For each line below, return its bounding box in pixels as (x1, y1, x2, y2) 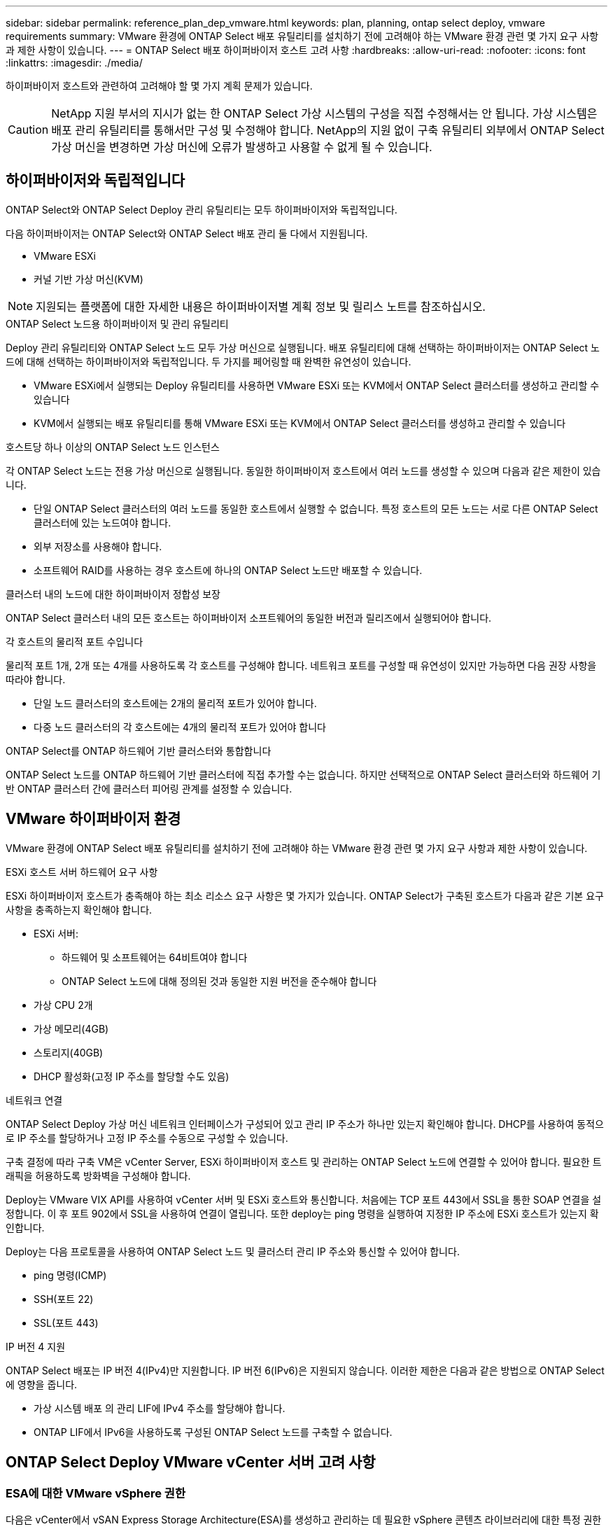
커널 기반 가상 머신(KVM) (34, 272, 143, 285)
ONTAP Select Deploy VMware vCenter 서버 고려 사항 (6, 1453, 376, 1472)
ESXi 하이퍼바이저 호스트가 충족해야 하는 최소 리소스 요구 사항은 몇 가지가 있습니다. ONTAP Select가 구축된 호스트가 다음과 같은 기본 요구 (6, 889, 604, 902)
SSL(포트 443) (34, 1316, 99, 1329)
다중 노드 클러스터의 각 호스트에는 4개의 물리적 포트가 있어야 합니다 (34, 720, 326, 733)
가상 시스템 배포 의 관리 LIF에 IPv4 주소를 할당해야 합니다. (34, 1402, 286, 1414)
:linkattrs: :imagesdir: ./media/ (6, 57, 143, 69)
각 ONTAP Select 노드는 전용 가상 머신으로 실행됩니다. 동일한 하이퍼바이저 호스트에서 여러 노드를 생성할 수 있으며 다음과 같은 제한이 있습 (6, 464, 601, 477)
